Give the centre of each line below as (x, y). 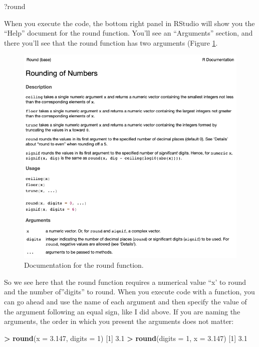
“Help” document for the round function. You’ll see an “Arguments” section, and (128, 33)
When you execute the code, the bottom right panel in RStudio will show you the (129, 23)
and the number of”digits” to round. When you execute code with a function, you (129, 292)
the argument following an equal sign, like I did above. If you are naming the (122, 311)
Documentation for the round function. (84, 265)
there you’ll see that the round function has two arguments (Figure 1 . (111, 42)
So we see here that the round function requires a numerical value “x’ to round (125, 282)
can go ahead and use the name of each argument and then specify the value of (125, 301)
